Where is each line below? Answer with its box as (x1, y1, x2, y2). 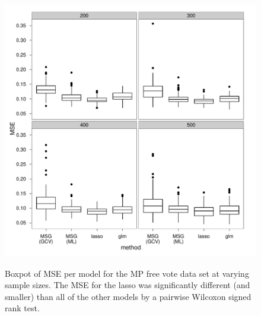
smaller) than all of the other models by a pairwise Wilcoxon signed (5, 290, 252, 302)
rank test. (5, 302, 40, 314)
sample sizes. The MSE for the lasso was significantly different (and (5, 279, 250, 291)
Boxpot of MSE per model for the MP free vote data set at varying (5, 267, 249, 279)
